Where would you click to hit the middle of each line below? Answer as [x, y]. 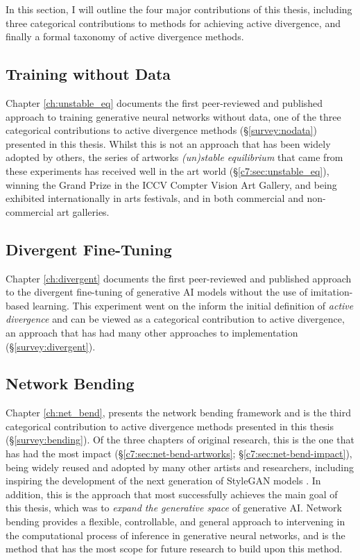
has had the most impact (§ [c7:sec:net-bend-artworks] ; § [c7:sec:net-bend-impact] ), [179, 453]
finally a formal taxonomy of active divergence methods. [125, 36]
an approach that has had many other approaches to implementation [152, 332]
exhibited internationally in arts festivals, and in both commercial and [155, 198]
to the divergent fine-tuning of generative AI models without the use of [157, 292]
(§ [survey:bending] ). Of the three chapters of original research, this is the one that [180, 440]
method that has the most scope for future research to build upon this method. [174, 549]
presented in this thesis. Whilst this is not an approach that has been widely [168, 143]
